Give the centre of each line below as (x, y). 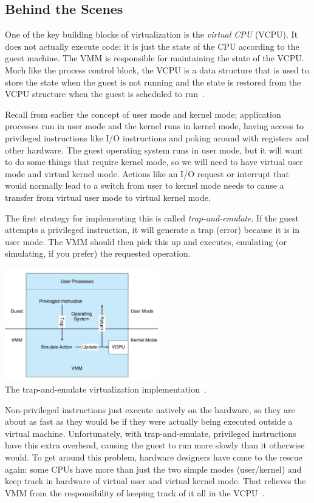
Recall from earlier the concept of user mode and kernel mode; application (143, 114)
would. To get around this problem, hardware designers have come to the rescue (154, 457)
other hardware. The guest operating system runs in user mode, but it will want (154, 150)
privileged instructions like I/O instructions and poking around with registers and (157, 137)
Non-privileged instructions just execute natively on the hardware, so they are (150, 409)
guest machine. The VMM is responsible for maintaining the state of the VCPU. (155, 58)
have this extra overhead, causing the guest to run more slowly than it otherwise (155, 445)
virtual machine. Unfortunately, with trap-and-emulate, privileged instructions (151, 433)
